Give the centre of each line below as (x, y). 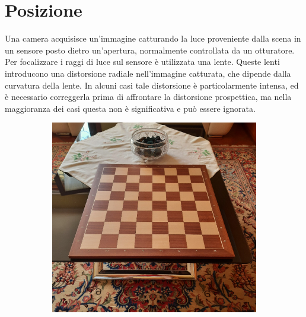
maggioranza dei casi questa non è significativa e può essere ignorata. (130, 108)
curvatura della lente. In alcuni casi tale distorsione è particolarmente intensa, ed (152, 85)
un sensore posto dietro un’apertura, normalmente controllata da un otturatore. (150, 50)
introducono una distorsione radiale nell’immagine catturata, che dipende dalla (148, 73)
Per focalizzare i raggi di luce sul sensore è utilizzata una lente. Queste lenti (142, 62)
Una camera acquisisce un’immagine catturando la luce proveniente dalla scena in (153, 38)
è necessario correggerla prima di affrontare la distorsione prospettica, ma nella (148, 97)
